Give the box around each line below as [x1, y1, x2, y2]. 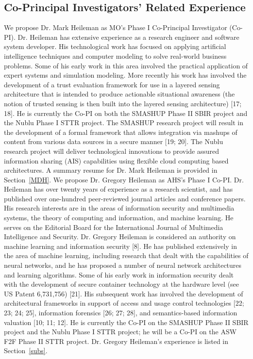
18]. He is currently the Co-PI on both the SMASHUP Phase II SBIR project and [4, 108, 248, 118]
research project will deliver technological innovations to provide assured [4, 146, 219, 156]
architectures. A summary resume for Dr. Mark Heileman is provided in [4, 165, 218, 175]
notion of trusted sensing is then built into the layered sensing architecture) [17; [4, 98, 242, 108]
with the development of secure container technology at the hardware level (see [4, 279, 239, 289]
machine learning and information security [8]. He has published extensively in [4, 241, 237, 251]
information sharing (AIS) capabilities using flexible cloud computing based [4, 155, 229, 165]
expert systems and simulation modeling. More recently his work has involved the [4, 70, 247, 80]
